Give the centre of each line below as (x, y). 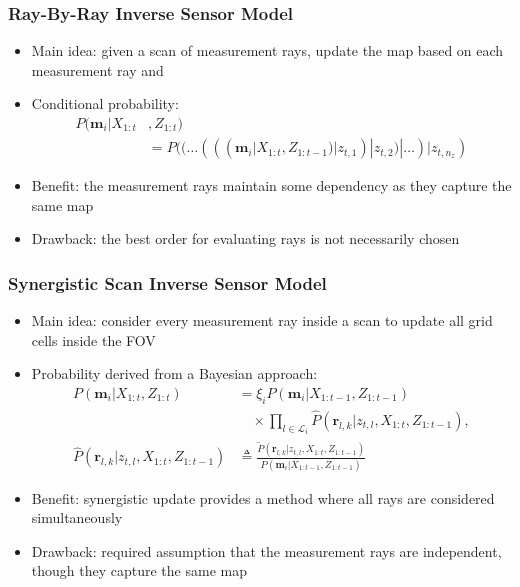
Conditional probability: (105, 103)
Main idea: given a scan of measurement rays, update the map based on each (267, 50)
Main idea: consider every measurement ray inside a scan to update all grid (262, 320)
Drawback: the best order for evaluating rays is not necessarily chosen (245, 238)
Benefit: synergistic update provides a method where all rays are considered (263, 497)
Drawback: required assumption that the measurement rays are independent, (266, 550)
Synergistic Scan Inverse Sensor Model (167, 282)
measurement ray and (97, 69)
